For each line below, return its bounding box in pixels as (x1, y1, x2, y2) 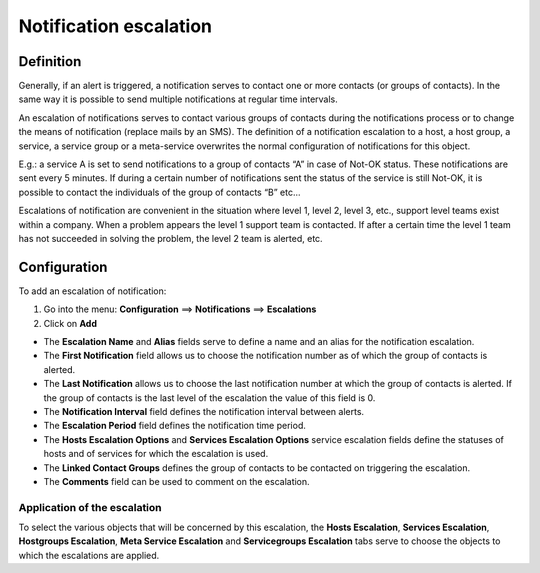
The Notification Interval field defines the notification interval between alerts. (43, 406, 365, 417)
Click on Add (43, 317, 98, 329)
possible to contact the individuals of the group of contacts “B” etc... (18, 186, 301, 198)
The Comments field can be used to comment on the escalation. (43, 475, 310, 487)
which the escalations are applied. (18, 549, 160, 561)
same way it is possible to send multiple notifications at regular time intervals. (18, 93, 339, 105)
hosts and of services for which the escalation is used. (43, 448, 269, 460)
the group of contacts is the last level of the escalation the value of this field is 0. (43, 391, 376, 404)
